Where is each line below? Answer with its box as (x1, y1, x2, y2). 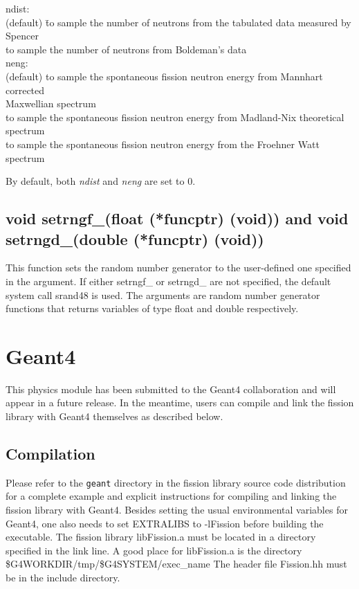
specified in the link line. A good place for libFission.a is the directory (6, 543, 302, 557)
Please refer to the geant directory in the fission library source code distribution (6, 475, 346, 489)
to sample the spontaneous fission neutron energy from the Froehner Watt (6, 136, 320, 151)
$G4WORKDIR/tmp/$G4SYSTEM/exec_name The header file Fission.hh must (6, 556, 347, 571)
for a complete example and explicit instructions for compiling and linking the (6, 489, 337, 503)
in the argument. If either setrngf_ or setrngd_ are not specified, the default (6, 273, 331, 288)
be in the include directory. (6, 570, 120, 585)
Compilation (6, 442, 95, 464)
